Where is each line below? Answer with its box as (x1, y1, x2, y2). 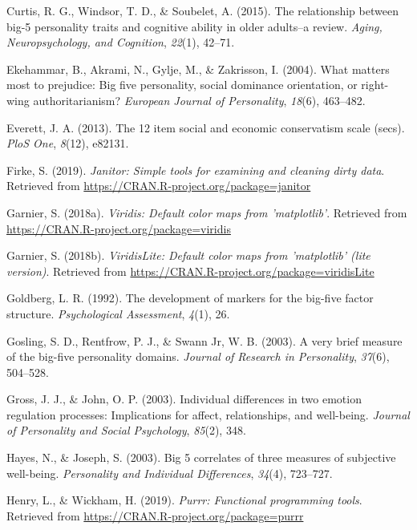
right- (361, 76, 389, 93)
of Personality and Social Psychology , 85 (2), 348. (6, 422, 246, 439)
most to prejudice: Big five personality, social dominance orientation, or (6, 76, 358, 93)
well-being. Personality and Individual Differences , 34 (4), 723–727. (6, 464, 333, 481)
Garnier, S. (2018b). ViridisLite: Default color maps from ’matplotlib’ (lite (6, 247, 370, 264)
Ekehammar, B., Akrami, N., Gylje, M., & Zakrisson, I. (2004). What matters (6, 60, 390, 77)
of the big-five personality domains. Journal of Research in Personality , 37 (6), (6, 348, 390, 365)
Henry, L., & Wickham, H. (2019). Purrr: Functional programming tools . (6, 492, 362, 508)
